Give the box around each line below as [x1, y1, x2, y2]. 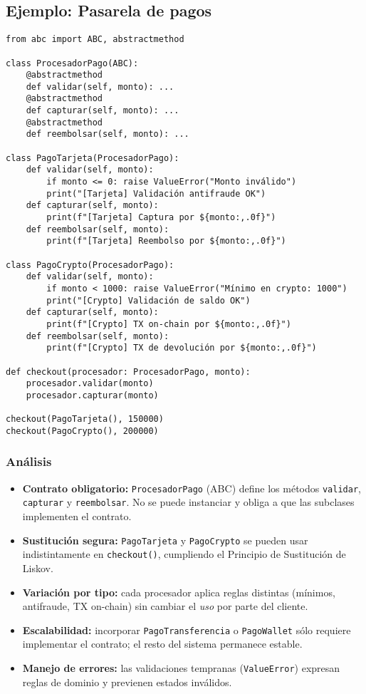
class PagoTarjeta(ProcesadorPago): [6, 152, 179, 163]
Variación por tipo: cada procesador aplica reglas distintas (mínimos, [22, 584, 335, 599]
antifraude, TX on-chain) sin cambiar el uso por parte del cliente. [22, 599, 308, 613]
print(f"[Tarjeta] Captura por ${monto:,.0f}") [46, 212, 276, 223]
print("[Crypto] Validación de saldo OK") [46, 295, 251, 306]
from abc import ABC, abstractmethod [6, 34, 184, 45]
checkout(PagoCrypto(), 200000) [6, 425, 159, 436]
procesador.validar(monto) [26, 378, 154, 389]
